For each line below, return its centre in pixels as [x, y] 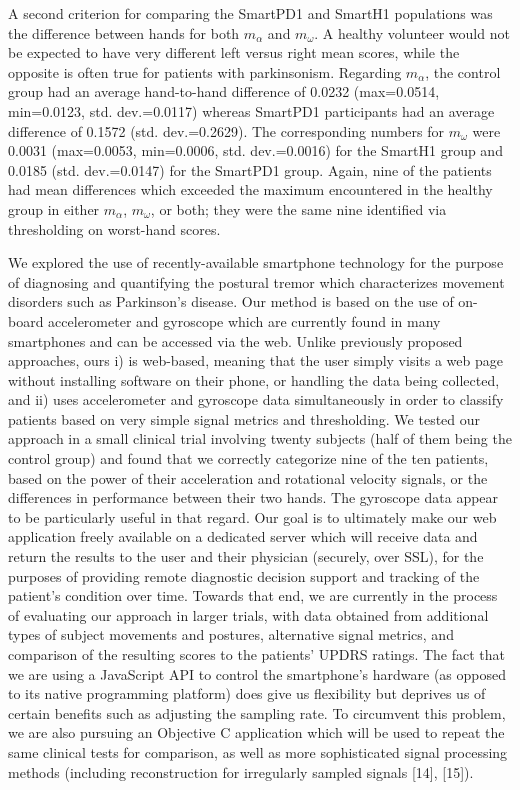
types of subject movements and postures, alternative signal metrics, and [231, 634]
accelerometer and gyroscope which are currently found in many [244, 320]
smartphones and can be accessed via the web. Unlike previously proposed [235, 340]
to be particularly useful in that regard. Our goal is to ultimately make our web [252, 516]
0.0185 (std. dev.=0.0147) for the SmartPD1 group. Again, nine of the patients [250, 169]
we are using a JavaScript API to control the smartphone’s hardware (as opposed [257, 673]
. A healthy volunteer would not [412, 32]
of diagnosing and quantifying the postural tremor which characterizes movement [256, 281]
